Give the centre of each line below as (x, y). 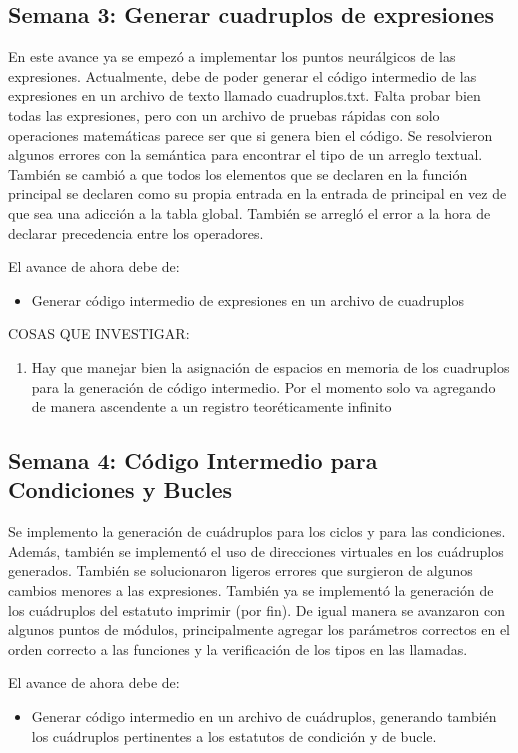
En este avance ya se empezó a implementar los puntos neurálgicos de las (232, 56)
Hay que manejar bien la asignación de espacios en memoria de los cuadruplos (270, 366)
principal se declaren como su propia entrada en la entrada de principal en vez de (257, 193)
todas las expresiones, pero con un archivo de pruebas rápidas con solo (224, 114)
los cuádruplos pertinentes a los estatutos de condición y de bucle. (234, 735)
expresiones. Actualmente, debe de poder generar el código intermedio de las (242, 75)
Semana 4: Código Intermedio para (193, 460)
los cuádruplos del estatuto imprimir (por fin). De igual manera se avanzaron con (256, 609)
